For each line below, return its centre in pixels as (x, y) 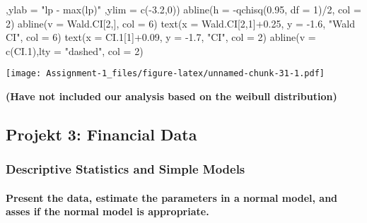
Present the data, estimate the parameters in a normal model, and (172, 197)
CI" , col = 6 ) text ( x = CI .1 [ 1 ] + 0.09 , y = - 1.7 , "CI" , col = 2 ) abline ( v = (161, 37)
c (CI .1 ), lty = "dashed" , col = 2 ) (75, 50)
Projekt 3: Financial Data (101, 134)
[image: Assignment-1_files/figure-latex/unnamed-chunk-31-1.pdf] (165, 74)
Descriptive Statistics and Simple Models (126, 169)
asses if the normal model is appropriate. (107, 211)
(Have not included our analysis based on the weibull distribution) (171, 96)
